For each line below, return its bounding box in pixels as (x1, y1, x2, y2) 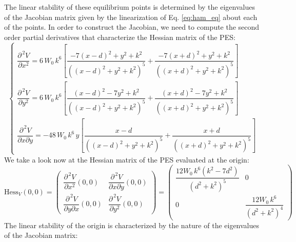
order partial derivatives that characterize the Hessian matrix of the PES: (4, 31, 235, 42)
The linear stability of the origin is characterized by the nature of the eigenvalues (4, 219, 260, 230)
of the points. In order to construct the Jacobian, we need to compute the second (4, 22, 260, 32)
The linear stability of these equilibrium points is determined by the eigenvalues (4, 2, 255, 12)
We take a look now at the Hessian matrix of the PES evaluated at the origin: (4, 154, 249, 165)
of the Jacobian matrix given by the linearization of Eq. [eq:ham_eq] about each (4, 11, 258, 22)
